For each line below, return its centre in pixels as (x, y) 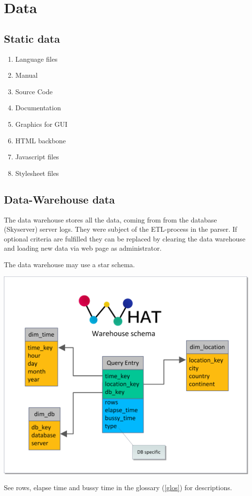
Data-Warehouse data (59, 199)
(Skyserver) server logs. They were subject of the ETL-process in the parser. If (121, 229)
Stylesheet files (37, 173)
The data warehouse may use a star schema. (70, 264)
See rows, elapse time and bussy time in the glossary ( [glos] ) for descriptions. (118, 487)
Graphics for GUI (41, 124)
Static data (32, 38)
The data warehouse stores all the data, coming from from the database (110, 219)
